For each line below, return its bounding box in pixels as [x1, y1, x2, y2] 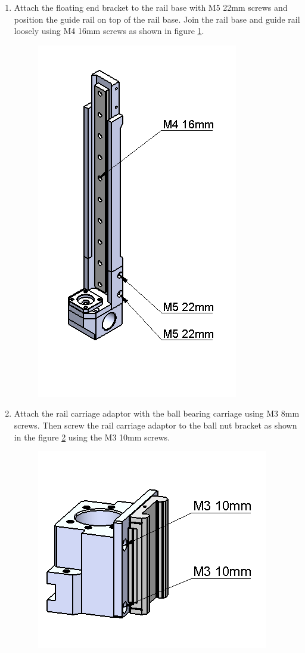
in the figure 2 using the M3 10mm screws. [14, 430, 170, 443]
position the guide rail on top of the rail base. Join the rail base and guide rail [14, 13, 300, 25]
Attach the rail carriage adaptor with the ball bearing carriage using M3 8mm [14, 407, 300, 420]
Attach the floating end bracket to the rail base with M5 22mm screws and [14, 1, 288, 13]
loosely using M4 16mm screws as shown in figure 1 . [14, 24, 204, 37]
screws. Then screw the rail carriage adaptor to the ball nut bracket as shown [14, 418, 297, 431]
